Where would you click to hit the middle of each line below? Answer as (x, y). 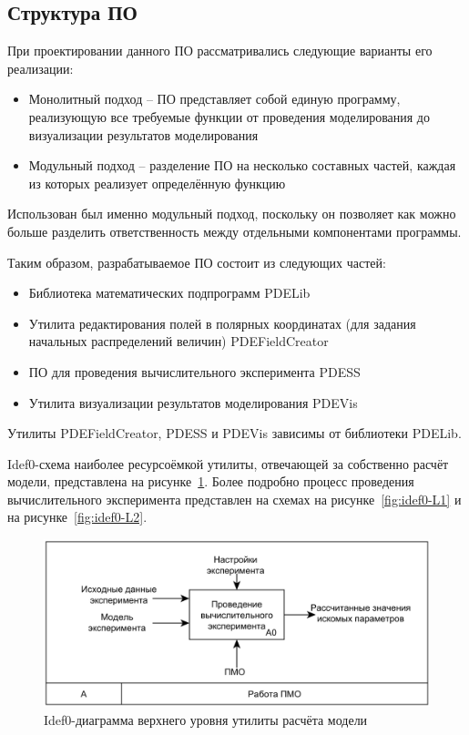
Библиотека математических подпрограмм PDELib (169, 293)
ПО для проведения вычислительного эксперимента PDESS (194, 371)
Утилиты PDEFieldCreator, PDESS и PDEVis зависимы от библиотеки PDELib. (234, 433)
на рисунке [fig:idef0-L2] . (77, 517)
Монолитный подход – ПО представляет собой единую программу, (214, 99)
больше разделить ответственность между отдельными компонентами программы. (234, 231)
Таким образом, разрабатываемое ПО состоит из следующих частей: (197, 262)
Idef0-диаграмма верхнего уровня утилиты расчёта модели (206, 719)
